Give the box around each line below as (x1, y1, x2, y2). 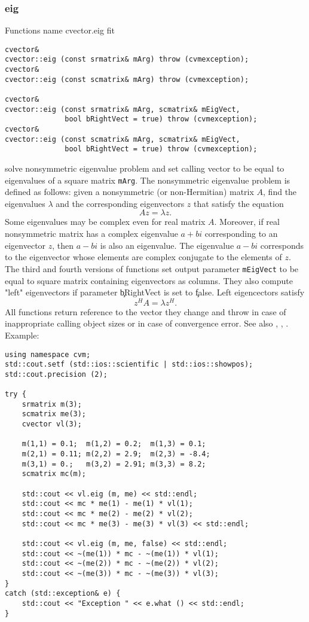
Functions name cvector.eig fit (5, 24, 115, 36)
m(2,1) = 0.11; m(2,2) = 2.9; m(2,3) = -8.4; (22, 450, 210, 459)
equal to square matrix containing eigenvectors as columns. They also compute (5, 274, 293, 286)
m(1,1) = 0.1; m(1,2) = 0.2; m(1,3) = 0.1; (22, 440, 206, 449)
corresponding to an (204, 227, 278, 240)
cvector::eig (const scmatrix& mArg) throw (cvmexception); (5, 75, 249, 84)
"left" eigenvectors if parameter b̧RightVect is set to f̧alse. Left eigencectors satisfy (5, 286, 305, 298)
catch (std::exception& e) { (5, 589, 121, 598)
